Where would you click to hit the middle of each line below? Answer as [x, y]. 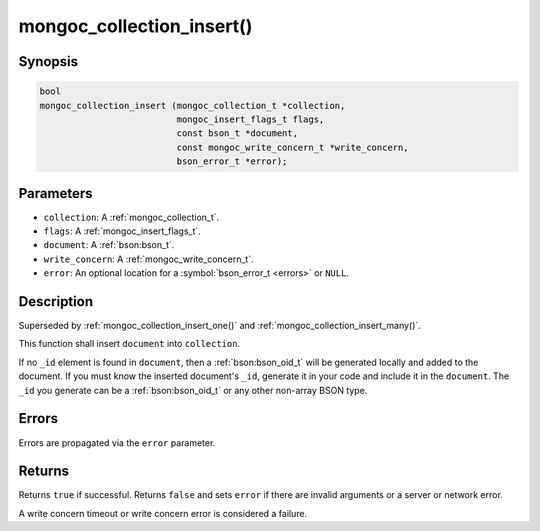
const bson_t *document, [237, 133]
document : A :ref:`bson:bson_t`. [109, 245]
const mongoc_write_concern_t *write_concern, [292, 147]
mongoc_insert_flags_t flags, [250, 119]
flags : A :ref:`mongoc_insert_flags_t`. [122, 231]
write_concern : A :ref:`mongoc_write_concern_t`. [148, 259]
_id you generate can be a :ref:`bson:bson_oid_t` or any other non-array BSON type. [193, 390]
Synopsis [48, 61]
